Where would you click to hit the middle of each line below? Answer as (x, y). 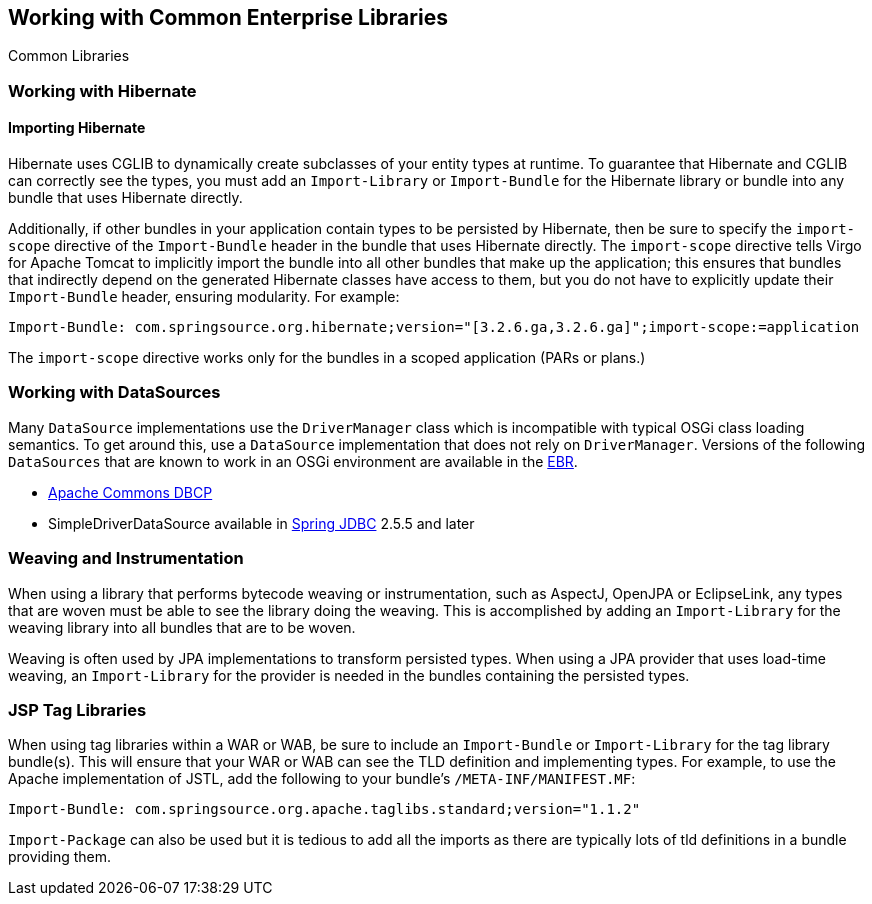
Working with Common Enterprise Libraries (228, 17)
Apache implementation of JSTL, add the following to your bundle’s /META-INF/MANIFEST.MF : (322, 779)
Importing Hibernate (77, 128)
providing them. (60, 857)
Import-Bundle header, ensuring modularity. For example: (204, 297)
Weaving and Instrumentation (126, 558)
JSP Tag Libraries (77, 709)
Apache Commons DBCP (130, 492)
